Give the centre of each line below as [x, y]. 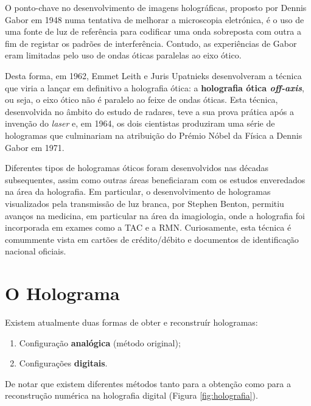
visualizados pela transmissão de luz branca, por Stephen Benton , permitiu [145, 203]
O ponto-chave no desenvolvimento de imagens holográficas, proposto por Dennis [156, 7]
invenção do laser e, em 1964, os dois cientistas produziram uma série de [140, 123]
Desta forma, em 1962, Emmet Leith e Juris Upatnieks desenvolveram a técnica [153, 75]
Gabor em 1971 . [35, 147]
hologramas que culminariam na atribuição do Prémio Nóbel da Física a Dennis [154, 135]
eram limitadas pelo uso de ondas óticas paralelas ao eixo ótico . [123, 55]
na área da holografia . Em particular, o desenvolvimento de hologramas [138, 191]
